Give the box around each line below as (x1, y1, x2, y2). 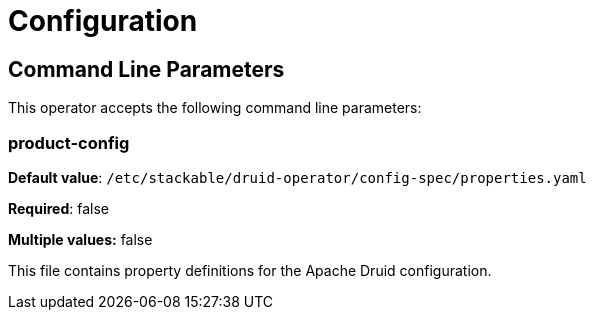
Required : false (8, 199, 109, 217)
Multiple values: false (8, 230, 153, 248)
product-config (8, 132, 130, 153)
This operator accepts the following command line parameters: (8, 99, 422, 117)
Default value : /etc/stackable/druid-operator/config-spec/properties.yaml (8, 168, 587, 186)
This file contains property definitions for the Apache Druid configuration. (8, 261, 492, 279)
